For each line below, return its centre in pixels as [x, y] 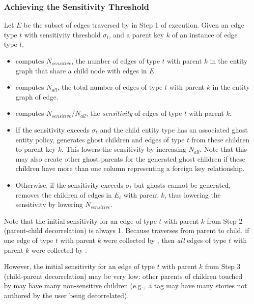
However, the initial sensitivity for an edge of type [80, 266]
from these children [220, 139]
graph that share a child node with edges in [81, 70]
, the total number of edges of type [110, 87]
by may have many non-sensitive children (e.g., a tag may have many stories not [126, 286]
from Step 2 [225, 220]
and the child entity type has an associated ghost [174, 129]
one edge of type [29, 240]
